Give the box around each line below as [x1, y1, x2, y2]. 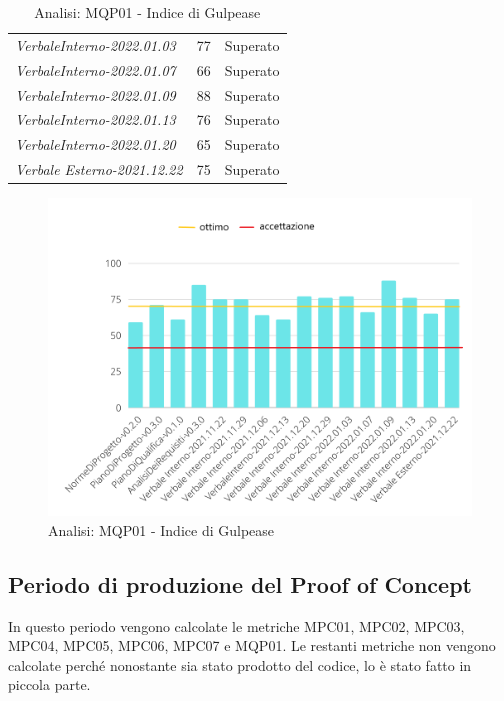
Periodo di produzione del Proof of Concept [8, 568, 472, 599]
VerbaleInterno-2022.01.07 [15, 59, 176, 80]
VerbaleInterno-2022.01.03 [15, 34, 176, 55]
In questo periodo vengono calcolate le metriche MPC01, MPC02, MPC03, [8, 615, 465, 636]
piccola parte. [8, 674, 91, 695]
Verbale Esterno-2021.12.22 [15, 159, 183, 180]
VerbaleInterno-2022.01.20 [15, 134, 176, 155]
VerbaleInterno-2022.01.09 [15, 84, 176, 105]
